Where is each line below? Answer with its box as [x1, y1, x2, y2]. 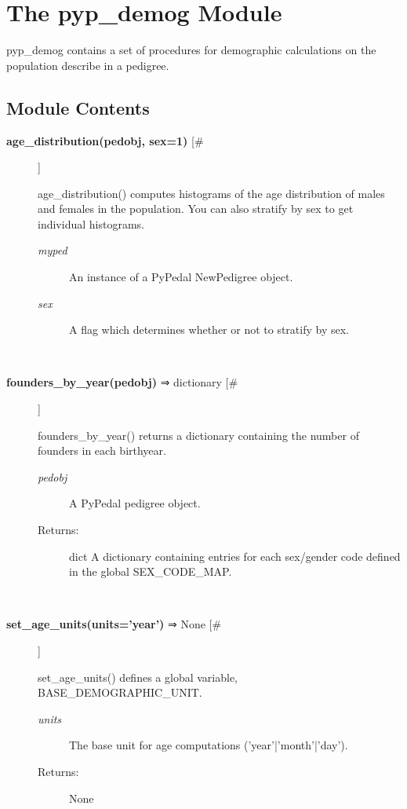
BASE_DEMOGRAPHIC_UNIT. [38, 684, 202, 701]
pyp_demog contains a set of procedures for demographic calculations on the [6, 42, 376, 58]
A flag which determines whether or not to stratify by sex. [69, 321, 349, 338]
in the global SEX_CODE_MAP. [69, 563, 232, 580]
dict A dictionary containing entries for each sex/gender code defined [69, 547, 401, 564]
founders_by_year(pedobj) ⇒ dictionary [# [6, 374, 238, 390]
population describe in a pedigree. [6, 57, 169, 73]
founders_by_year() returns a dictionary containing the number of [38, 426, 359, 443]
